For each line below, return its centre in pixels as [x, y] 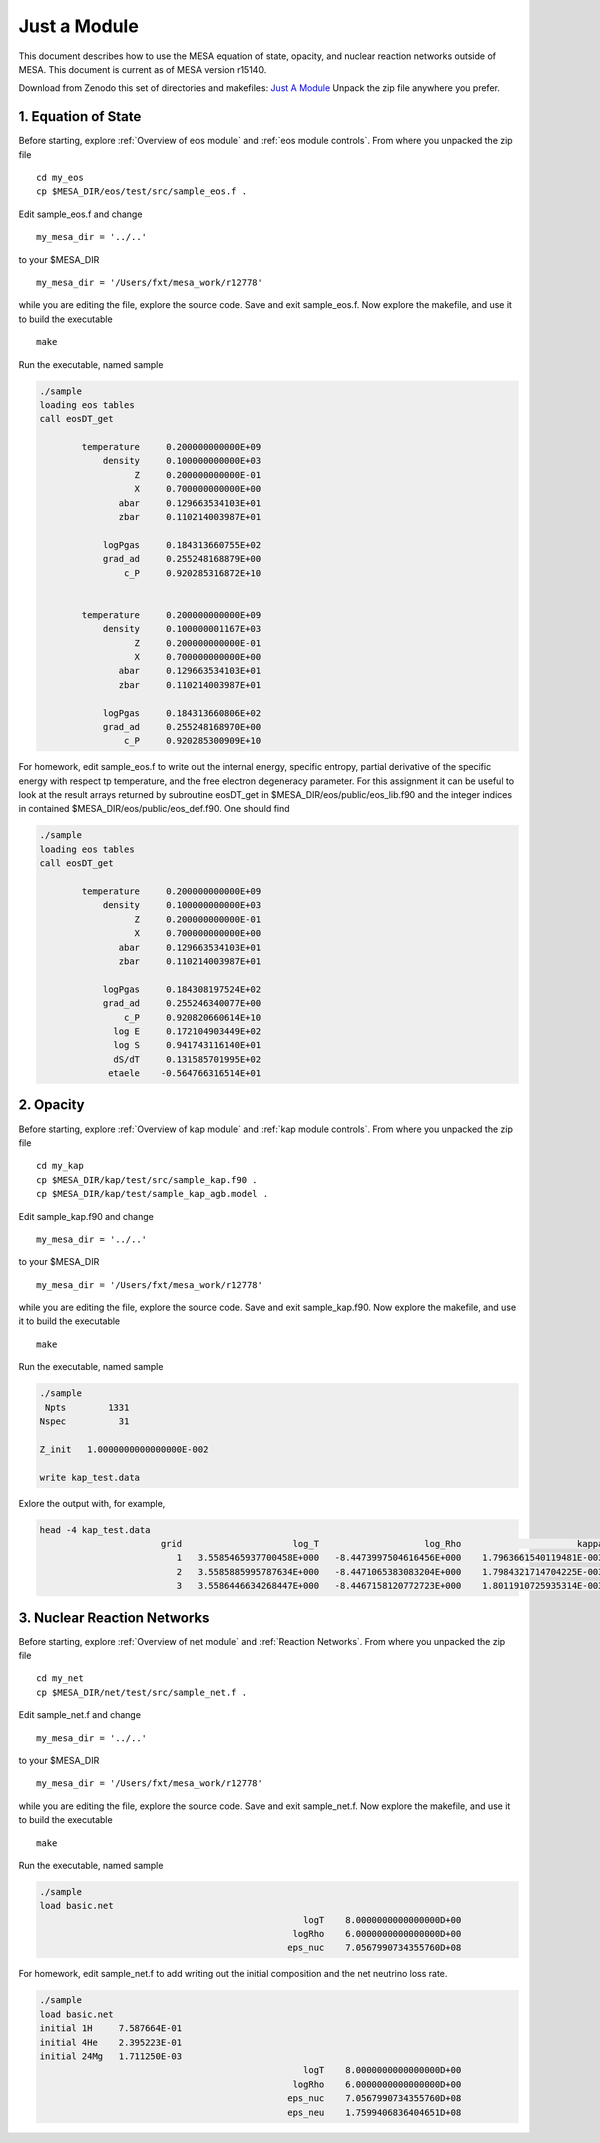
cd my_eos [60, 178]
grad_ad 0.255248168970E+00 [182, 726]
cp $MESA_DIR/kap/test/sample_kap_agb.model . [152, 1194]
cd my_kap [60, 1166]
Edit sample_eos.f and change [80, 214]
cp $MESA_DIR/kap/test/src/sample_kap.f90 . [147, 1179]
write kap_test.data [89, 1477]
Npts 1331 [87, 1407]
